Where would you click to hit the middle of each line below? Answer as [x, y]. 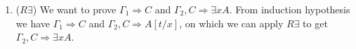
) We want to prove [74, 9]
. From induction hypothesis [290, 9]
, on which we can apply [231, 23]
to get [315, 23]
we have [33, 23]
